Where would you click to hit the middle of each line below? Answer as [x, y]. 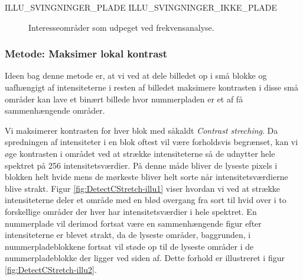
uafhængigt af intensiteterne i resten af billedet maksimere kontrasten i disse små [151, 87]
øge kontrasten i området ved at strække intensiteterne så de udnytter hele [140, 153]
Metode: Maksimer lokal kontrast [86, 54]
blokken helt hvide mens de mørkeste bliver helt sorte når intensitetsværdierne [146, 177]
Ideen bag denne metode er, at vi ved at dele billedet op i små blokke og [136, 75]
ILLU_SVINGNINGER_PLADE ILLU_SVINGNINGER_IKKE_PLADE [141, 7]
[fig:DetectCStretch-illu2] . [51, 269]
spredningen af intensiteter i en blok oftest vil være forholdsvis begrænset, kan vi [151, 142]
